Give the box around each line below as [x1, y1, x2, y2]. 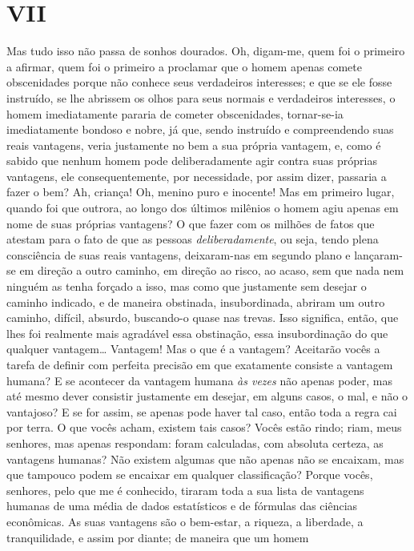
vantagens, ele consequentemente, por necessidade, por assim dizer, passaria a [6, 167, 387, 184]
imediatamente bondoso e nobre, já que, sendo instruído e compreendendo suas [6, 121, 394, 138]
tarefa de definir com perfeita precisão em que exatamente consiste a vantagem [6, 356, 393, 372]
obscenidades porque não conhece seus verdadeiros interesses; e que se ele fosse [6, 74, 392, 90]
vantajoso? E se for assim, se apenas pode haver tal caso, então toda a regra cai [6, 403, 397, 420]
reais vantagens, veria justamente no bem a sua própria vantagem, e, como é [6, 136, 381, 153]
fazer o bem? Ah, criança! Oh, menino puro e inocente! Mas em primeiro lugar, [6, 183, 395, 200]
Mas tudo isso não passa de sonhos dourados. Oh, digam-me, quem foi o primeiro [6, 42, 405, 59]
